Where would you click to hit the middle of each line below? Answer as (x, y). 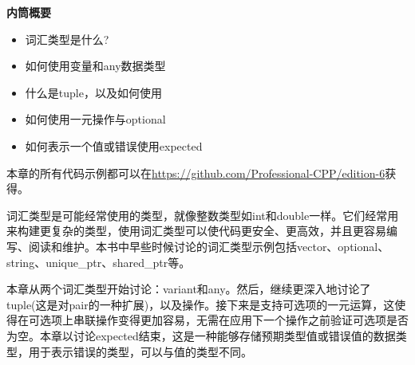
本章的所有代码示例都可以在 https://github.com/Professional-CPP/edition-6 (196, 173)
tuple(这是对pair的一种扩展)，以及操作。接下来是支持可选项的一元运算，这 (201, 304)
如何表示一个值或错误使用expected (114, 145)
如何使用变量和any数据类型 (95, 66)
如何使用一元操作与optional (95, 119)
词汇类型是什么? (67, 39)
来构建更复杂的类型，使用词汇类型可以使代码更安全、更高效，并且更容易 (196, 231)
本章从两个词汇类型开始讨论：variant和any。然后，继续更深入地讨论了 (189, 289)
